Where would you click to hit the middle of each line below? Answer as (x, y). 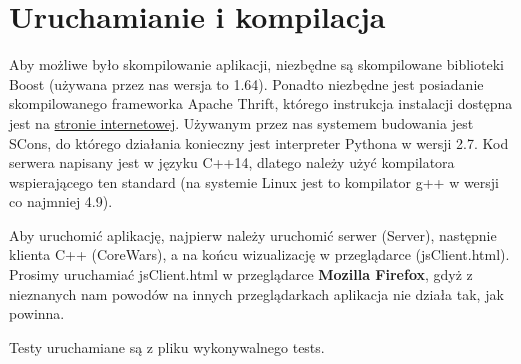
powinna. (37, 313)
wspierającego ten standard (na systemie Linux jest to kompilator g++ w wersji (254, 181)
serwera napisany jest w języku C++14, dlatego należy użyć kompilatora (232, 162)
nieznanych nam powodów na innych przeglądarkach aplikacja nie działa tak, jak (256, 293)
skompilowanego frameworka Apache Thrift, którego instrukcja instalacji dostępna (261, 103)
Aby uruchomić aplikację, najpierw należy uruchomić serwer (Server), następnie (253, 234)
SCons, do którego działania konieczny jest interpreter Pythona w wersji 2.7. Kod (259, 142)
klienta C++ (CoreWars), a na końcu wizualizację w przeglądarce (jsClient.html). (259, 254)
